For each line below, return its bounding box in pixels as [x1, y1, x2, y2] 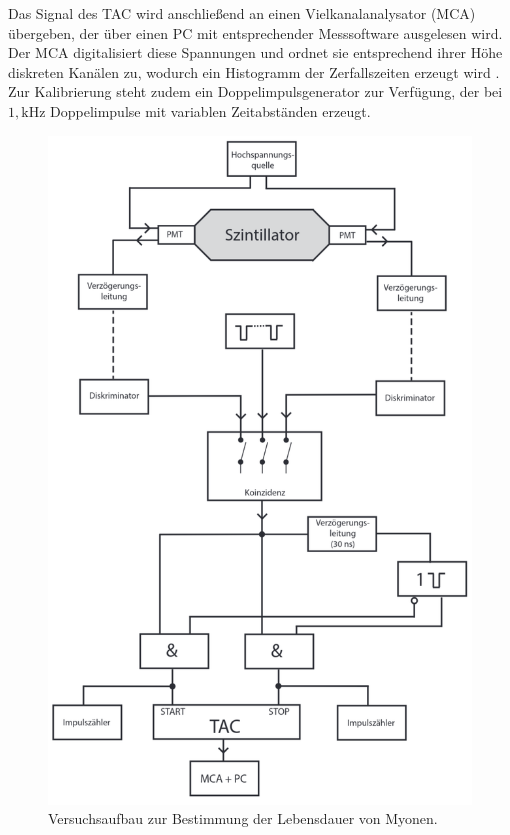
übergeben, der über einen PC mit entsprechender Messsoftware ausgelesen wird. [8, 22, 503, 43]
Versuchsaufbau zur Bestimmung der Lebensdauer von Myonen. [48, 808, 438, 829]
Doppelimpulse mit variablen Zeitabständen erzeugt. [50, 100, 371, 121]
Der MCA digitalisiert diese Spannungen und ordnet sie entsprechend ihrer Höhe [8, 42, 503, 63]
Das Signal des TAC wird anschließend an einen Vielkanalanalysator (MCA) [8, 3, 476, 23]
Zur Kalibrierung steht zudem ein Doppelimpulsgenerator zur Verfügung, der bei [8, 81, 503, 102]
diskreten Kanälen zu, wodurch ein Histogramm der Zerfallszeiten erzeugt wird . [8, 61, 500, 82]
